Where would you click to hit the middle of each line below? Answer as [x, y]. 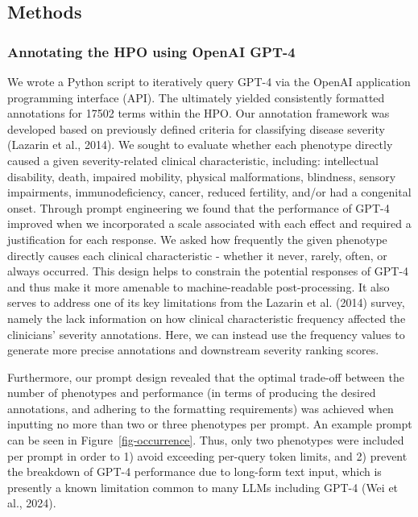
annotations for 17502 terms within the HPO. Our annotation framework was [199, 113]
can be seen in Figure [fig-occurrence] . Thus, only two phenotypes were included [206, 440]
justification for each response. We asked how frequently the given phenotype [197, 239]
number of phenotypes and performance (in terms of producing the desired [192, 393]
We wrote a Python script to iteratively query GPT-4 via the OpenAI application [209, 81]
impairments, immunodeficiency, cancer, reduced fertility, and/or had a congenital [209, 192]
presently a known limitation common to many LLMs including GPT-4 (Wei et [203, 487]
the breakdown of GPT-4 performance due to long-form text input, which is [195, 472]
